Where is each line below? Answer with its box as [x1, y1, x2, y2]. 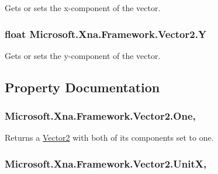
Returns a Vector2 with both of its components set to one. [5, 131, 214, 144]
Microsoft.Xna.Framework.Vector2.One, [5, 109, 196, 123]
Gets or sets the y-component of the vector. [5, 49, 161, 61]
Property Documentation [5, 78, 160, 96]
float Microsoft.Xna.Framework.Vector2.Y [5, 26, 207, 41]
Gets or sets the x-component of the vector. [5, 2, 161, 13]
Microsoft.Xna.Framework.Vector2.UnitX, [5, 156, 207, 170]
